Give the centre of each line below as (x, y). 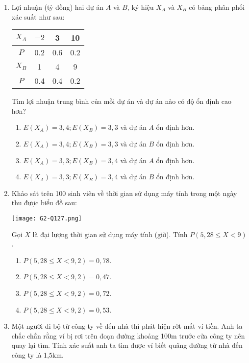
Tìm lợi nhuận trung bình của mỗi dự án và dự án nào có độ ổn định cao (121, 101)
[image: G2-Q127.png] (47, 218)
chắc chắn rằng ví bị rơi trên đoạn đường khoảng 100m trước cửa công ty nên (128, 335)
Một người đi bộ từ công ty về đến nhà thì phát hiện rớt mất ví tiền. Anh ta (127, 326)
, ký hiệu (140, 7)
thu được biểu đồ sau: (44, 203)
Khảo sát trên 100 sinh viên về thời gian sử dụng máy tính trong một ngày (124, 193)
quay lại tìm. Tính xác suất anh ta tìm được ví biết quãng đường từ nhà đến (127, 345)
